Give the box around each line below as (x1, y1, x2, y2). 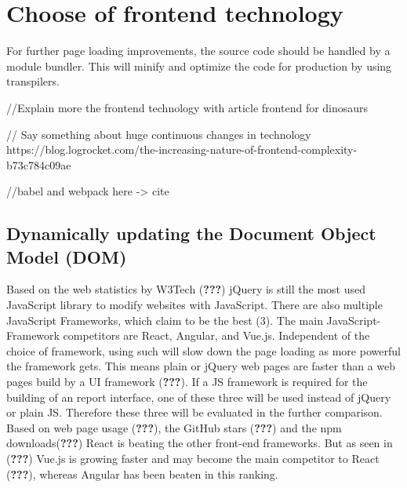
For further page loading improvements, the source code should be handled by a (6, 42, 391, 59)
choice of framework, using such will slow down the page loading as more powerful (6, 342, 401, 359)
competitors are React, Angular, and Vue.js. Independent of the (63, 327, 370, 344)
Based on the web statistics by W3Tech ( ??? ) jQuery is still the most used (6, 281, 365, 297)
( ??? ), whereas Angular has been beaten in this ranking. (6, 465, 278, 482)
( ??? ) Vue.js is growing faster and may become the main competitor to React (6, 450, 380, 466)
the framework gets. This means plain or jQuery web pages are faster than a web (6, 358, 396, 374)
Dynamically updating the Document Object (6, 221, 376, 246)
